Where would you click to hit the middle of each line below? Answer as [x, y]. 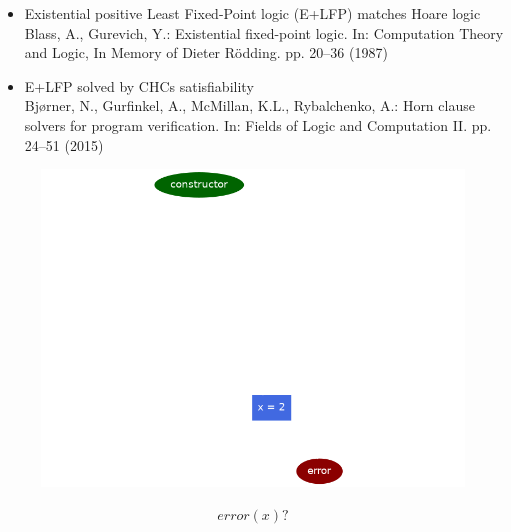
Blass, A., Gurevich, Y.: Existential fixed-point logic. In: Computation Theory [264, 32]
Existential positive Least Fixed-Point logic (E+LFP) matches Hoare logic [252, 13]
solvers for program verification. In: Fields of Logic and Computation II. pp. [258, 124]
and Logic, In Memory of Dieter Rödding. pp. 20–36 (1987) [206, 52]
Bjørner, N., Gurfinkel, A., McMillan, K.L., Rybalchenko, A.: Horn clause [249, 105]
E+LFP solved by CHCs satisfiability [139, 85]
